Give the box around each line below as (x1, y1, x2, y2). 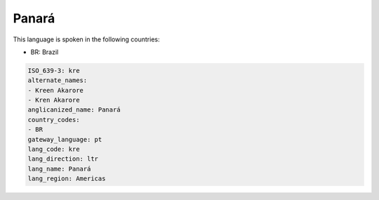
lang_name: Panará (27, 165, 91, 173)
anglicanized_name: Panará (27, 106, 121, 114)
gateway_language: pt (27, 135, 102, 143)
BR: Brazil (30, 48, 59, 56)
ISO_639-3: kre (27, 67, 80, 74)
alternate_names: (27, 76, 88, 84)
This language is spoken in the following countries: (13, 35, 160, 44)
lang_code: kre (27, 145, 80, 154)
